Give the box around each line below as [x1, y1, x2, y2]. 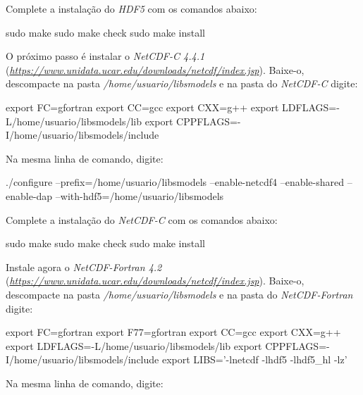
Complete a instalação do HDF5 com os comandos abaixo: [6, 1, 257, 15]
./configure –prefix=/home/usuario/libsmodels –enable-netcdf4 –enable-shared [6, 175, 345, 189]
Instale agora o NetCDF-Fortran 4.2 [6, 259, 162, 274]
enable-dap [6, 188, 53, 203]
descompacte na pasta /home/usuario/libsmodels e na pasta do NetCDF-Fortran [6, 287, 353, 301]
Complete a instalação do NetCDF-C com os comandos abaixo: [6, 212, 278, 227]
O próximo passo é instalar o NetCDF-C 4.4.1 [6, 49, 205, 63]
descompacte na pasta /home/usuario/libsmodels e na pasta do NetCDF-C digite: [6, 76, 358, 91]
